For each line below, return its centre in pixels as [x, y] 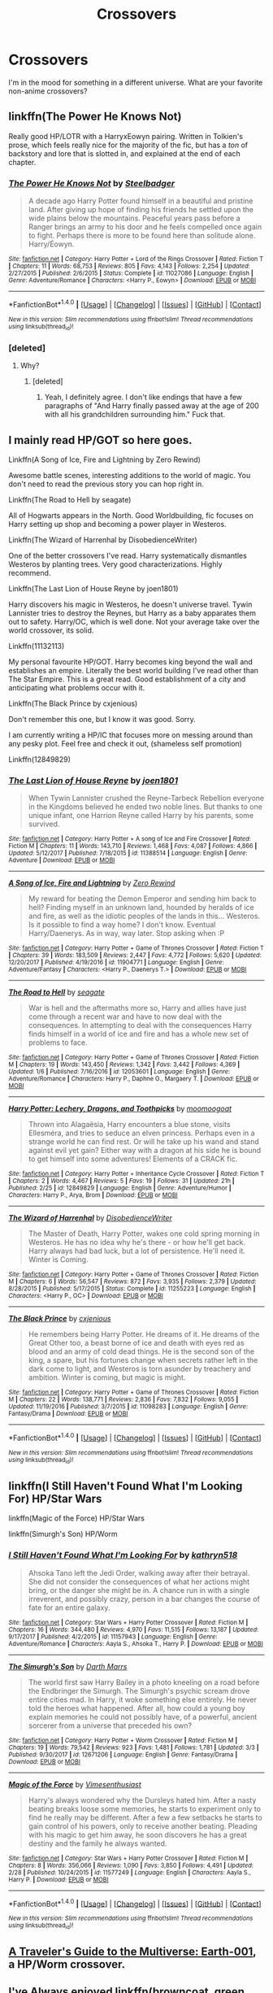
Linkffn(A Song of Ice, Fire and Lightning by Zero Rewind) [105, 459]
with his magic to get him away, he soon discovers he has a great [138, 1834]
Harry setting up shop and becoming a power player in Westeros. [117, 524]
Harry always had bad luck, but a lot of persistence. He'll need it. [137, 1251]
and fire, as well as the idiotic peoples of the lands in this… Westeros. [144, 916]
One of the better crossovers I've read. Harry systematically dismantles [128, 556]
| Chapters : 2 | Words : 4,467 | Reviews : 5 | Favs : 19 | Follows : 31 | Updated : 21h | [121, 1181]
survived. [44, 824]
